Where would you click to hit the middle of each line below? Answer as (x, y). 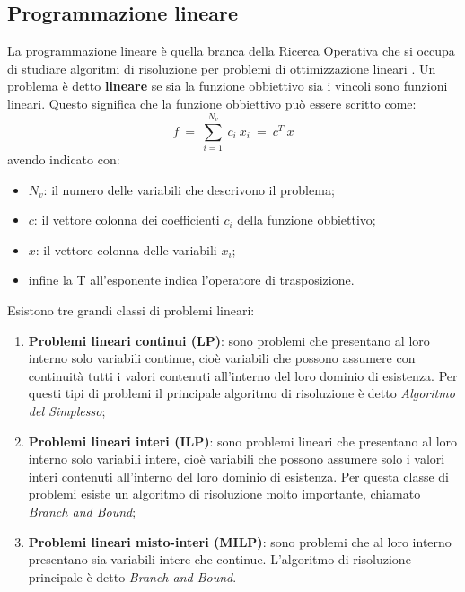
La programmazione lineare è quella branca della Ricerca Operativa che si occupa (231, 51)
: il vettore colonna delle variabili (126, 249)
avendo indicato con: (64, 159)
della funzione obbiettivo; (307, 220)
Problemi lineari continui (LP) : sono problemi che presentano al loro (229, 340)
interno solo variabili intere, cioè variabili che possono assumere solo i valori (237, 459)
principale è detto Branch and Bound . (132, 576)
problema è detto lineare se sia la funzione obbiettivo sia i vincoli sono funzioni (228, 86)
